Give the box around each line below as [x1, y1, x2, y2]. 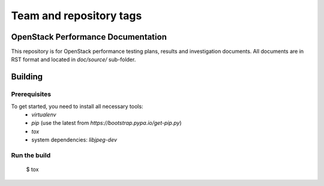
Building [11, 72, 43, 82]
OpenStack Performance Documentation [11, 32, 167, 42]
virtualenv [31, 111, 56, 118]
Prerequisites [11, 90, 51, 98]
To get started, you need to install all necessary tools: [11, 103, 143, 110]
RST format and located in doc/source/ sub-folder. [11, 56, 136, 63]
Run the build [11, 151, 51, 159]
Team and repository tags [11, 9, 142, 22]
